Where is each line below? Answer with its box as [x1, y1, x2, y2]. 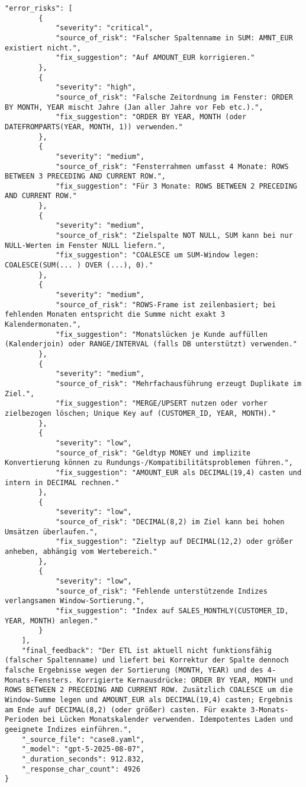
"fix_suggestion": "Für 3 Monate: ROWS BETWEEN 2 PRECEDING [55, 181, 297, 190]
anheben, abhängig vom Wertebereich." [5, 547, 157, 556]
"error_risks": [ [5, 4, 73, 12]
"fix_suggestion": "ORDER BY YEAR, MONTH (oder [55, 113, 247, 122]
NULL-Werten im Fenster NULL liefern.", [5, 241, 166, 250]
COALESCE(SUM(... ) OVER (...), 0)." [5, 261, 153, 270]
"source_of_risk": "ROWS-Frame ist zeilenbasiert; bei [55, 300, 276, 309]
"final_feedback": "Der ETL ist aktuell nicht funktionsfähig [21, 646, 272, 655]
